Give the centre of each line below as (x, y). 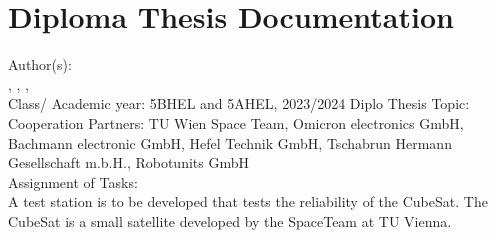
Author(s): (40, 64)
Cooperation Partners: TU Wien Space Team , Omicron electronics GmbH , (236, 122)
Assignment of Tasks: (73, 181)
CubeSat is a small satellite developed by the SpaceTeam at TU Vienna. (230, 220)
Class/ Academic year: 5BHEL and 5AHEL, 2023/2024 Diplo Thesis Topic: (239, 103)
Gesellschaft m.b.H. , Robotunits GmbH (128, 162)
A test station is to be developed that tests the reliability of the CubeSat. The (248, 201)
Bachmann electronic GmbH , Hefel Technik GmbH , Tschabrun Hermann (230, 142)
